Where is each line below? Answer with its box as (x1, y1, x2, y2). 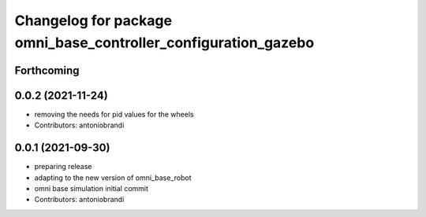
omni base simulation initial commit (34, 183, 149, 193)
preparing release (34, 162, 92, 171)
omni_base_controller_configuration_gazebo (14, 34, 315, 51)
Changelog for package (14, 12, 173, 29)
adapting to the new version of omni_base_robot (34, 173, 192, 182)
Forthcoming (14, 64, 80, 77)
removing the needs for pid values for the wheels (34, 109, 194, 119)
